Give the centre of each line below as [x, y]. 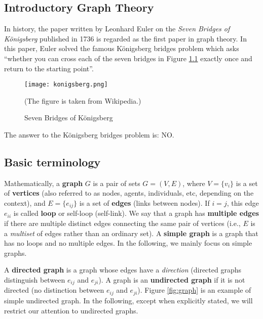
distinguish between [35, 280]
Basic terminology [52, 162]
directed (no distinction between [54, 290]
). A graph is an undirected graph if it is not [172, 280]
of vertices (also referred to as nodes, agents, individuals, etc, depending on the [129, 193]
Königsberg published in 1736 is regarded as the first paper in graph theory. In [125, 38]
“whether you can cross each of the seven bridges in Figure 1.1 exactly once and [128, 58]
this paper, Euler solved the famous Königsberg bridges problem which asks [122, 48]
